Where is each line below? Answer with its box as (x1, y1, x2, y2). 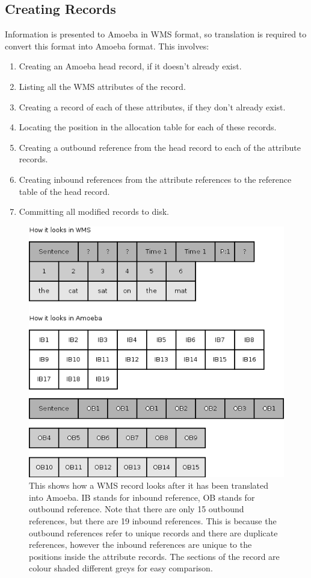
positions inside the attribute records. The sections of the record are (29, 550, 280, 562)
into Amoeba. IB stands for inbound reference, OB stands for (29, 491, 255, 503)
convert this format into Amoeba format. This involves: (5, 39, 209, 52)
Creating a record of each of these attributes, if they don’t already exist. (19, 100, 286, 113)
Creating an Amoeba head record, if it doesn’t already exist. (19, 60, 242, 72)
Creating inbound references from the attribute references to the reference (19, 173, 292, 185)
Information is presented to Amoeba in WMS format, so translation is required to (5, 28, 307, 40)
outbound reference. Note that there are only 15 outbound (29, 503, 244, 515)
